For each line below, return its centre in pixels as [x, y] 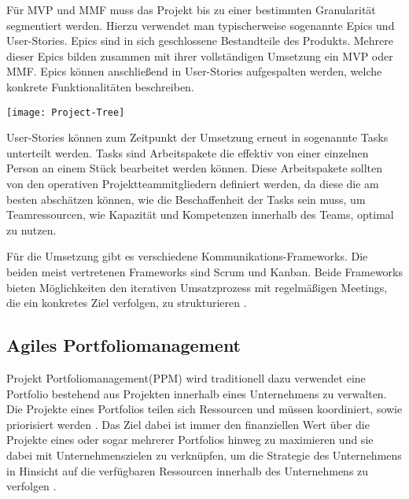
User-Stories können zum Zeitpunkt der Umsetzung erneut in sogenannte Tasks [197, 137]
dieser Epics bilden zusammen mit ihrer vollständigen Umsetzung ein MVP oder [200, 55]
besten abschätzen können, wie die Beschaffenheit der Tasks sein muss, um [186, 199]
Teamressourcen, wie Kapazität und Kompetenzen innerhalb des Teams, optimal [200, 214]
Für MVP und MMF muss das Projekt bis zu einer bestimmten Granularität [191, 9]
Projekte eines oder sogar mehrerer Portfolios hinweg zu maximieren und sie [190, 440]
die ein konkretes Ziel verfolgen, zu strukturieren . [127, 303]
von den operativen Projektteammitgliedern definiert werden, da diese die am [193, 183]
